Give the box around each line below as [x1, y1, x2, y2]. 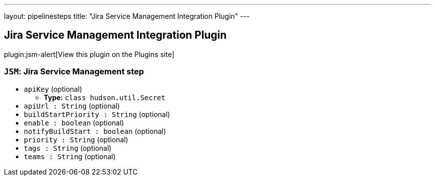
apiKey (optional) [24, 84, 82, 93]
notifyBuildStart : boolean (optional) [24, 126, 166, 135]
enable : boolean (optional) [24, 118, 124, 127]
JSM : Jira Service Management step [4, 66, 144, 77]
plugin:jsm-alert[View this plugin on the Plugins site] [4, 50, 175, 59]
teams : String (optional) [24, 152, 116, 161]
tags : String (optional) [24, 143, 112, 152]
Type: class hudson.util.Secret [44, 93, 165, 102]
